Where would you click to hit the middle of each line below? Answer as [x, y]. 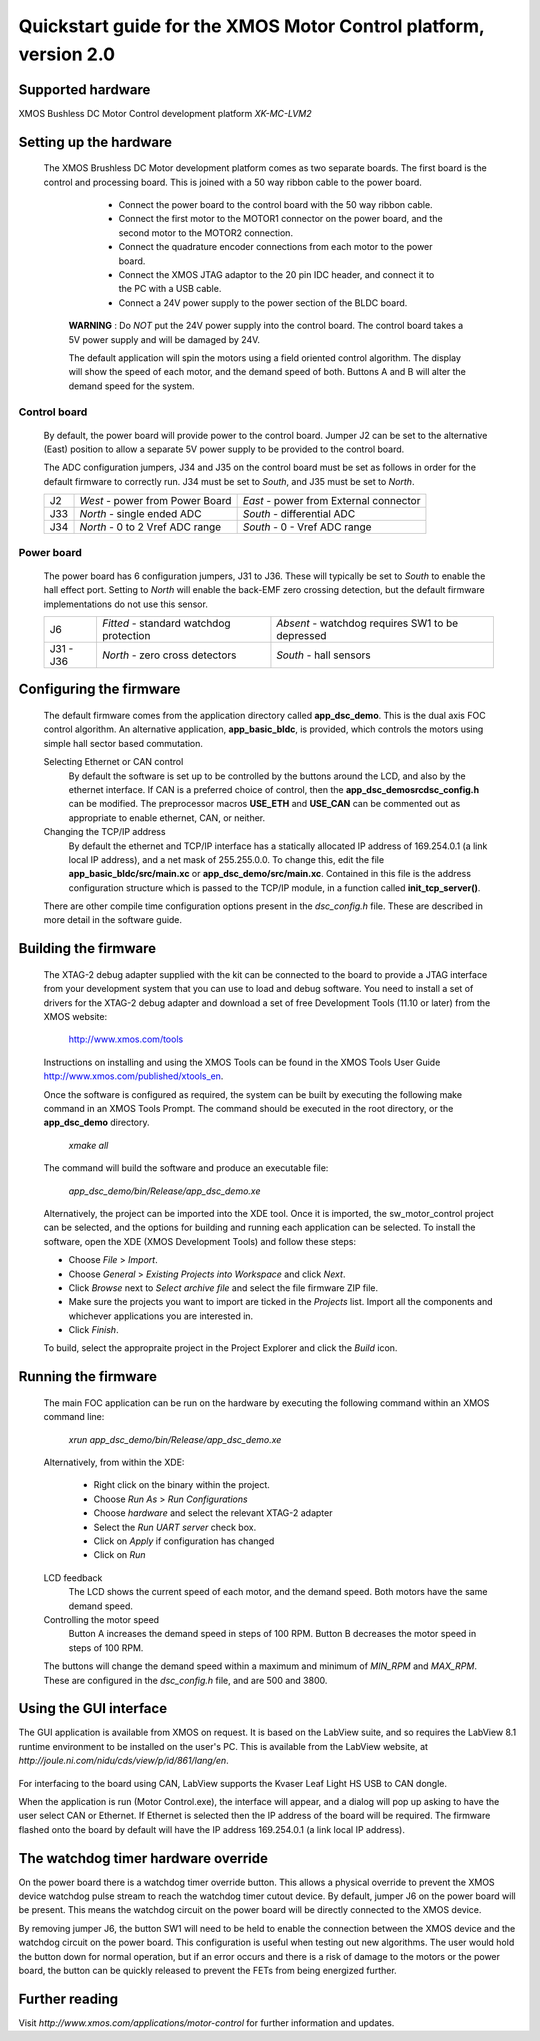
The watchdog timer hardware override [143, 1858]
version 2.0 [66, 54]
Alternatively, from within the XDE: [114, 1462]
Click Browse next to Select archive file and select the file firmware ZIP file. [223, 1287]
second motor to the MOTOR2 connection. [206, 232]
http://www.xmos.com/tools [126, 1039]
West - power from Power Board [155, 501]
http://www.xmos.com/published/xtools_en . [133, 1076]
